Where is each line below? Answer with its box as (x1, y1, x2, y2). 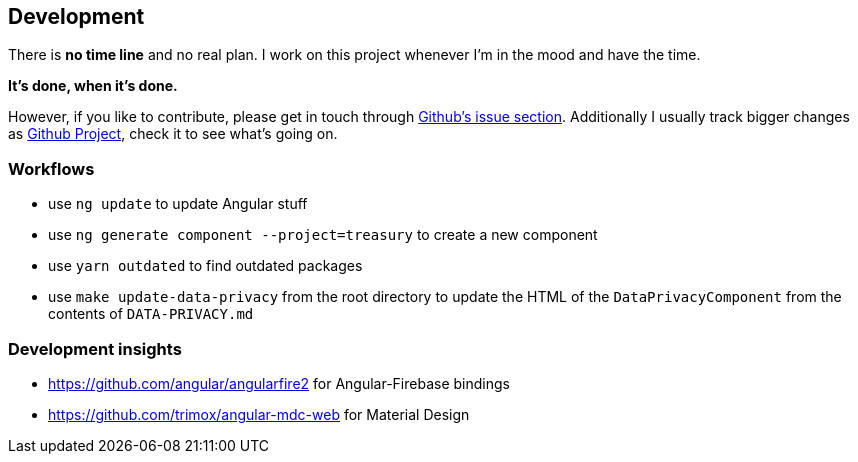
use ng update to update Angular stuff (48, 195, 308, 213)
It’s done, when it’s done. (8, 77, 178, 95)
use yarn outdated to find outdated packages (48, 257, 363, 275)
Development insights (8, 338, 182, 359)
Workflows (8, 158, 95, 179)
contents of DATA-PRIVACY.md (48, 305, 254, 323)
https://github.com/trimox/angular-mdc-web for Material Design (48, 405, 470, 423)
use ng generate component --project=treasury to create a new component (48, 226, 598, 244)
